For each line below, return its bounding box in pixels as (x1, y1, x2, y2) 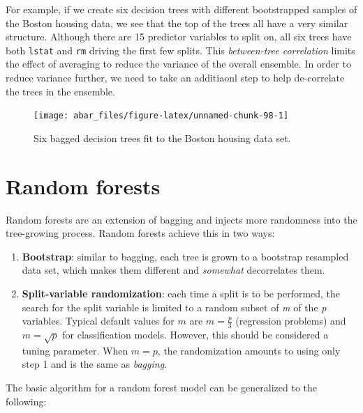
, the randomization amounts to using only (157, 343, 341, 357)
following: (6, 393, 47, 408)
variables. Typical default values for (22, 313, 175, 328)
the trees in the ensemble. (6, 84, 115, 98)
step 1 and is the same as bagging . (22, 357, 168, 371)
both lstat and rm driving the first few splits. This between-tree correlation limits (6, 42, 355, 57)
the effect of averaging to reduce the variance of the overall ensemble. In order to (6, 56, 351, 71)
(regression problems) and (235, 313, 346, 328)
